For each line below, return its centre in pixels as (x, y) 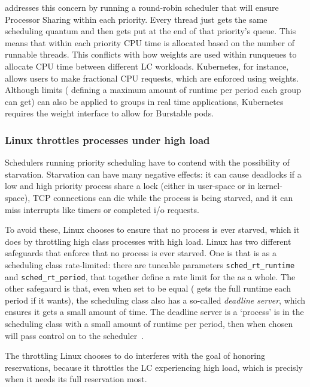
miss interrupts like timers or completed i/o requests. (102, 209)
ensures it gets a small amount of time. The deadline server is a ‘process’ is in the (154, 312)
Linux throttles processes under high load (107, 139)
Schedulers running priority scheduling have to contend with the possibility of (147, 162)
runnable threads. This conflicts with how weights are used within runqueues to (151, 54)
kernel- (270, 186)
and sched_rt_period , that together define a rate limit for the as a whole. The (150, 276)
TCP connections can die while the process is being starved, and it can (163, 197)
